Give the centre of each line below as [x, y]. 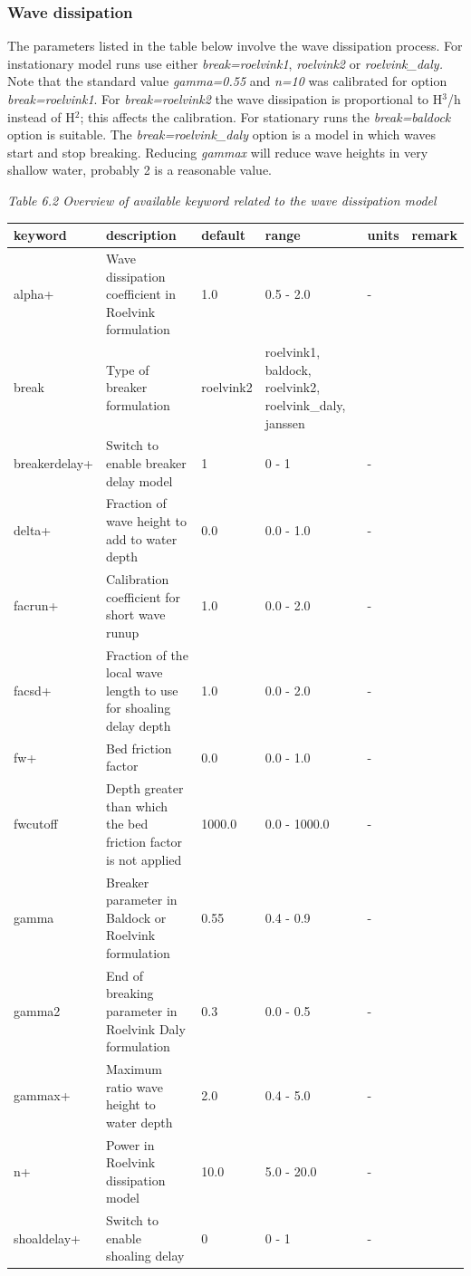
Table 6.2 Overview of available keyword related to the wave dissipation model [222, 200]
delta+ [33, 529]
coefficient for [143, 596]
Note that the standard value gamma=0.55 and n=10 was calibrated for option [227, 81]
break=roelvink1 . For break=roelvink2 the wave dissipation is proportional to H [225, 99]
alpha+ [34, 294]
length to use [142, 690]
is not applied [144, 859]
